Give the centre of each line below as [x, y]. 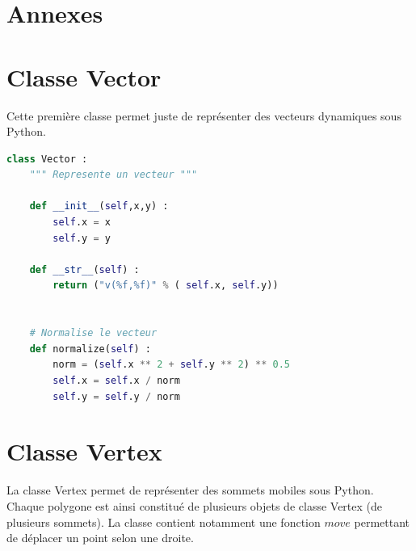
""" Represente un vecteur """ [113, 175]
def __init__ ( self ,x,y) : [99, 206]
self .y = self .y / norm [116, 396]
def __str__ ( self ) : [84, 269]
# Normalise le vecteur [93, 333]
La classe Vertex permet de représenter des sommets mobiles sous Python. [190, 490]
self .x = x [82, 223]
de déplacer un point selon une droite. [100, 538]
